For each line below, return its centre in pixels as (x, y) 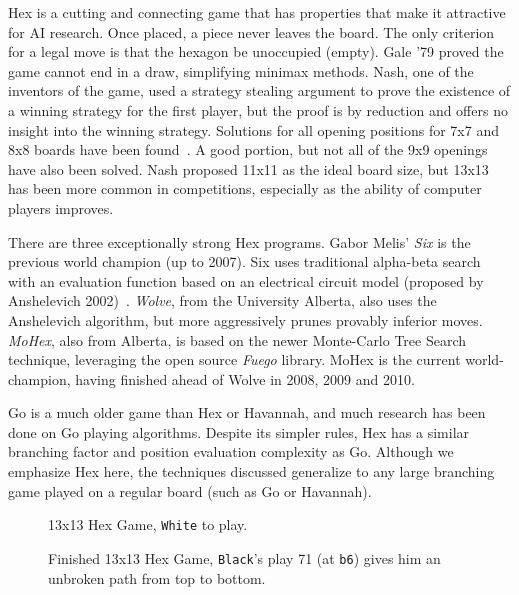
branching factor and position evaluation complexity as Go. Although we (231, 451)
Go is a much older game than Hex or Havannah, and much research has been (247, 412)
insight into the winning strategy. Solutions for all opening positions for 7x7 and (253, 129)
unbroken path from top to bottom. (157, 577)
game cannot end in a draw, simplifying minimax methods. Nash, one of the (241, 70)
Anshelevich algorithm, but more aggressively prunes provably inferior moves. (245, 319)
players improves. (61, 207)
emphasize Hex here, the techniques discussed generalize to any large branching (251, 471)
